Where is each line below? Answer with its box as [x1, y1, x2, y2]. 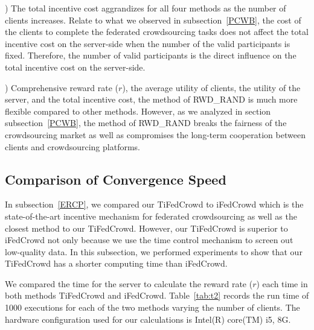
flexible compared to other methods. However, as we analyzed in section [5, 104, 271, 117]
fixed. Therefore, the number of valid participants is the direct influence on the [5, 49, 296, 62]
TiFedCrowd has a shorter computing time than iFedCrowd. [5, 257, 228, 270]
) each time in [256, 277, 308, 290]
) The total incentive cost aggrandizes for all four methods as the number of [5, 2, 286, 14]
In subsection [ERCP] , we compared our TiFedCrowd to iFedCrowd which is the [5, 198, 304, 211]
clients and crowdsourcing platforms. [5, 140, 140, 153]
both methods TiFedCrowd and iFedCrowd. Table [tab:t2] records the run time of [5, 289, 309, 302]
